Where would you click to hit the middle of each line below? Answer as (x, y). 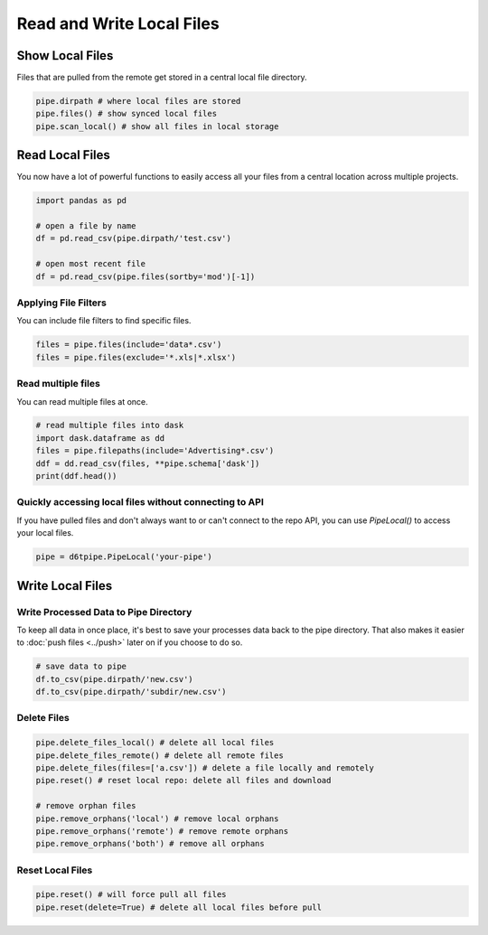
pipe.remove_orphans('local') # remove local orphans (157, 818)
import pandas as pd (81, 201)
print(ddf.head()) (76, 476)
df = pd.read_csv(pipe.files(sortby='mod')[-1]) (145, 276)
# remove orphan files (86, 806)
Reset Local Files (55, 870)
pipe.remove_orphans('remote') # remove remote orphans (162, 831)
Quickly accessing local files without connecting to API (140, 502)
